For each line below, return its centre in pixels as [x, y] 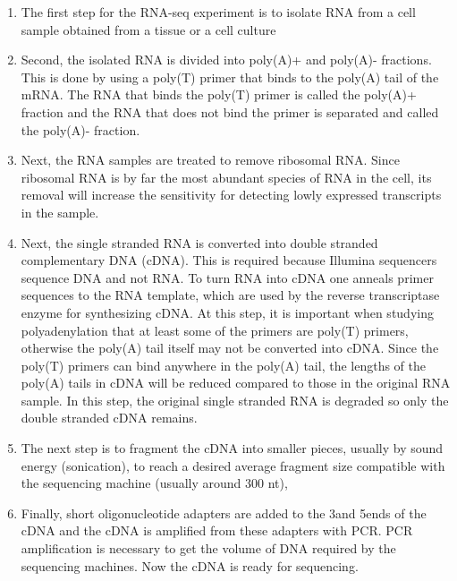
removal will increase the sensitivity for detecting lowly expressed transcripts [231, 195]
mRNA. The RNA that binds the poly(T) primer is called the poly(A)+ [219, 94]
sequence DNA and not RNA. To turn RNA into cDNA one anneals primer [227, 277]
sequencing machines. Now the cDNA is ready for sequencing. [190, 565]
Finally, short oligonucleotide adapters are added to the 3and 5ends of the [224, 513]
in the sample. [60, 212]
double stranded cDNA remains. [109, 418]
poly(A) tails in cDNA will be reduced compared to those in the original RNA [236, 383]
